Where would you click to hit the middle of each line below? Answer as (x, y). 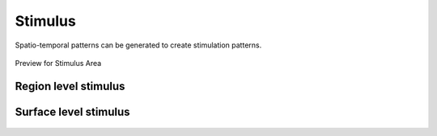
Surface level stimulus (72, 111)
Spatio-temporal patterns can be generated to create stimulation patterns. (138, 45)
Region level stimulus (70, 86)
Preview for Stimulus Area (58, 63)
